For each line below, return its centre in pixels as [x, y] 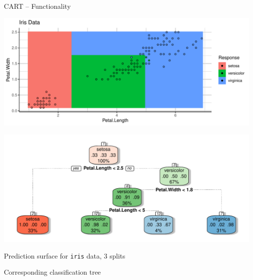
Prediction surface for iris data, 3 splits [65, 255]
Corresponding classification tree [53, 272]
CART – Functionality [37, 6]
